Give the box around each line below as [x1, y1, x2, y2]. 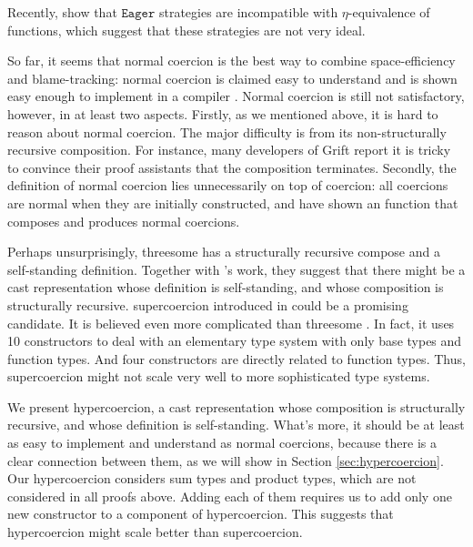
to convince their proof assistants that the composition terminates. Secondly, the [7, 157, 457, 177]
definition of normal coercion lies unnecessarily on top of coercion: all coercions [7, 176, 448, 195]
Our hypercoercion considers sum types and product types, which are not [7, 469, 417, 488]
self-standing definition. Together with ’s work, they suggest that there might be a [7, 259, 466, 279]
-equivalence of [347, 3, 430, 21]
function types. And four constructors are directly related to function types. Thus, [7, 349, 466, 368]
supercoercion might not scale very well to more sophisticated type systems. [7, 367, 430, 386]
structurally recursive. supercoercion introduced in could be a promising [7, 295, 408, 314]
